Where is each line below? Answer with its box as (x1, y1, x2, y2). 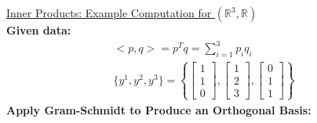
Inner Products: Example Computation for (6, 5, 212, 20)
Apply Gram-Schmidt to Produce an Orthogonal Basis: (6, 101, 312, 118)
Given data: (6, 22, 71, 38)
